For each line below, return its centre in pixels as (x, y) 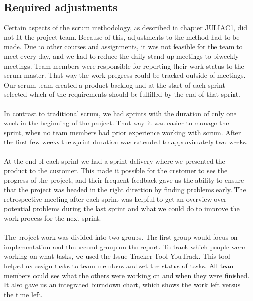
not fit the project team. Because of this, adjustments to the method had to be (122, 37)
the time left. (23, 294)
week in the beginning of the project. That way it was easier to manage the (117, 123)
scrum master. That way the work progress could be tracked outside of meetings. (125, 75)
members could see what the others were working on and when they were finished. (127, 275)
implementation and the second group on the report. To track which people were (125, 246)
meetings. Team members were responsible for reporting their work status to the (124, 65)
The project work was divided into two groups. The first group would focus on (121, 237)
